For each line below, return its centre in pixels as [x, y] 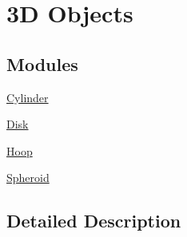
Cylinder [28, 97]
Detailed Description [94, 221]
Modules [42, 63]
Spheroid [28, 178]
